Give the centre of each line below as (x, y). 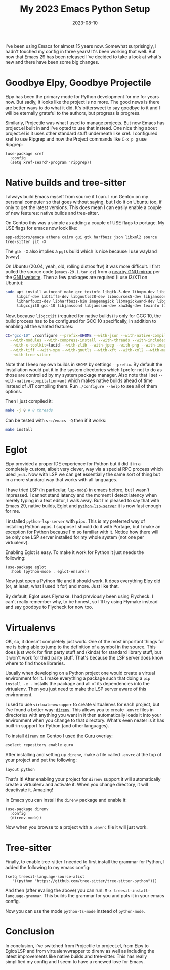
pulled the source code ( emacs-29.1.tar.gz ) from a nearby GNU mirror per (83, 271)
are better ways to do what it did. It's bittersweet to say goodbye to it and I (83, 108)
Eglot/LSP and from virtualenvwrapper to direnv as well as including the (80, 951)
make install (19, 429)
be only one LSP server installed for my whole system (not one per (75, 537)
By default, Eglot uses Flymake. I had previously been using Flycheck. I (79, 596)
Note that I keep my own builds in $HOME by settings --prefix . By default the (84, 364)
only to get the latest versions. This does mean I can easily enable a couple (83, 207)
